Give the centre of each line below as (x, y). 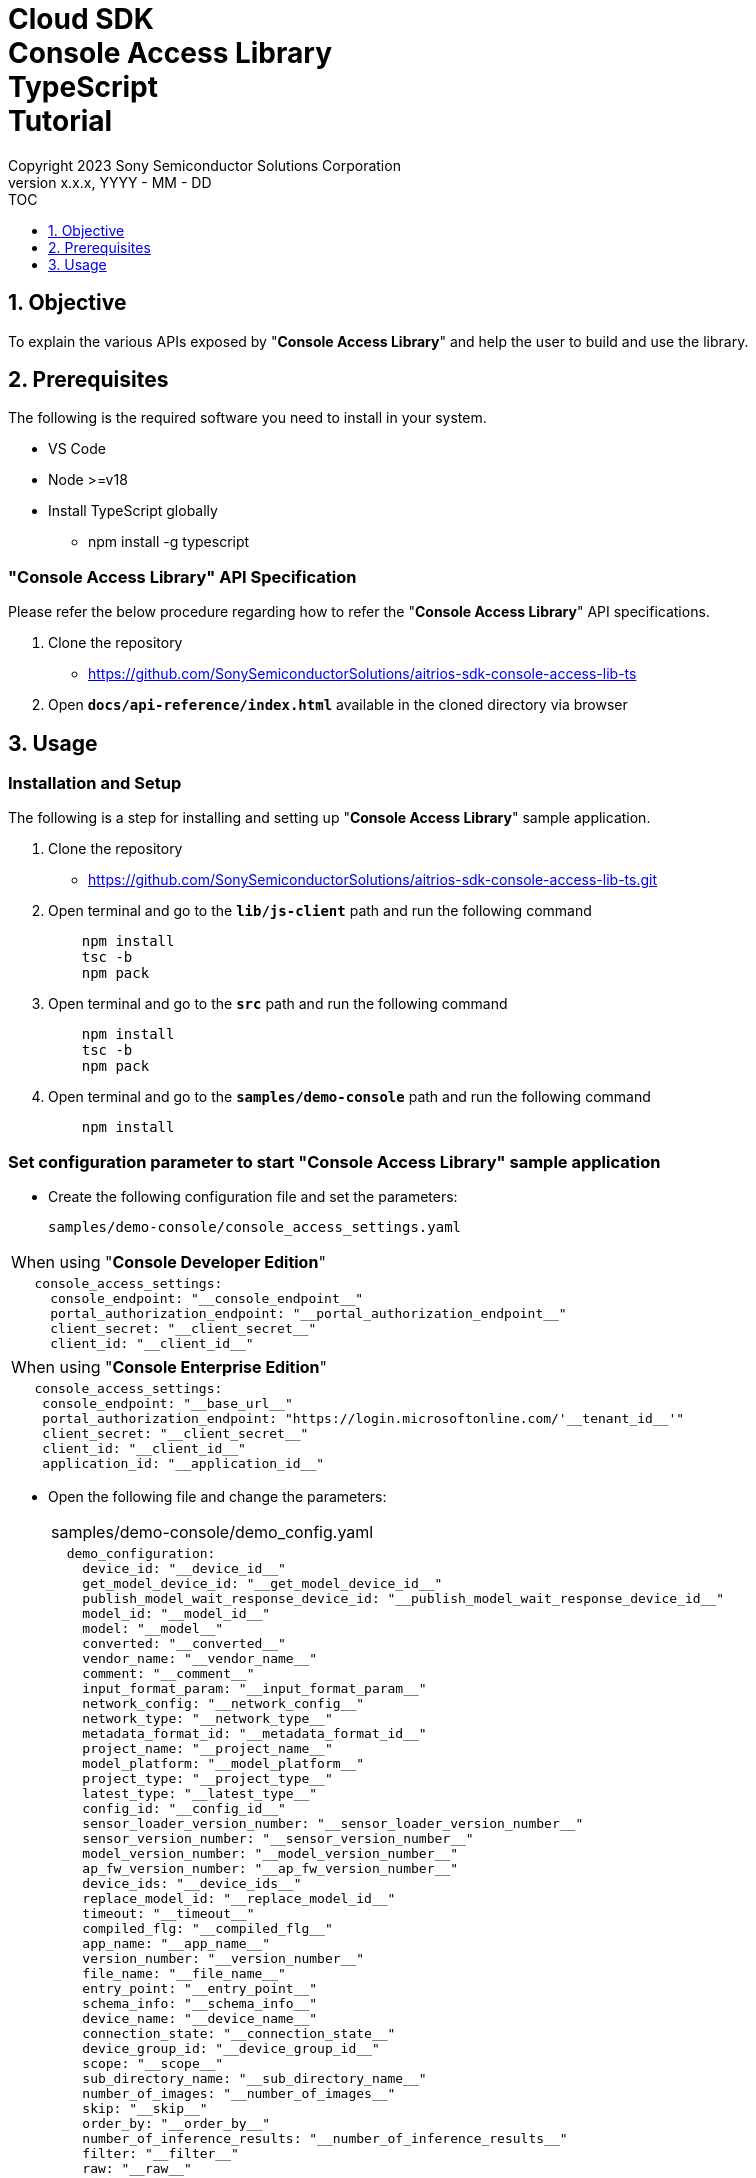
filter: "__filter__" (160, 2154)
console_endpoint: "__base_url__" (167, 1404)
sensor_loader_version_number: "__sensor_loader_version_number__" (333, 1824)
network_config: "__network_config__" (223, 1704)
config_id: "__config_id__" (184, 1809)
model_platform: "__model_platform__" (223, 1764)
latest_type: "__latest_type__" (200, 1794)
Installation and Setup (95, 783)
